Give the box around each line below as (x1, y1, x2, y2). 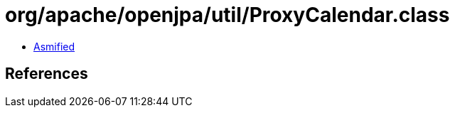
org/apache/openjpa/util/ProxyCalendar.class (5, 3, 450, 27)
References (5, 65, 88, 83)
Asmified (33, 40, 75, 53)
